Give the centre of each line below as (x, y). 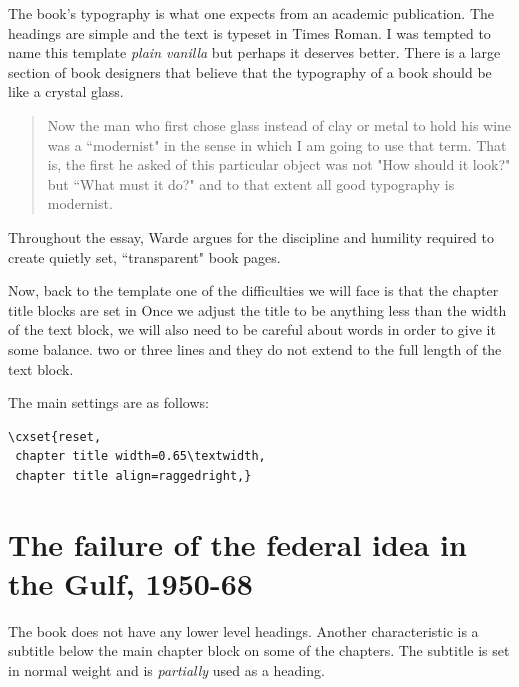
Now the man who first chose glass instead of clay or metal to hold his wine (279, 124)
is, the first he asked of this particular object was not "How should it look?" (279, 164)
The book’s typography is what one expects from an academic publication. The (251, 13)
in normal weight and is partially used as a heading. (166, 669)
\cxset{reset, (55, 436)
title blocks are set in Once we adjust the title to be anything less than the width (257, 309)
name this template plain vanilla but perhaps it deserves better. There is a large (254, 52)
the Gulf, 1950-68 (130, 582)
